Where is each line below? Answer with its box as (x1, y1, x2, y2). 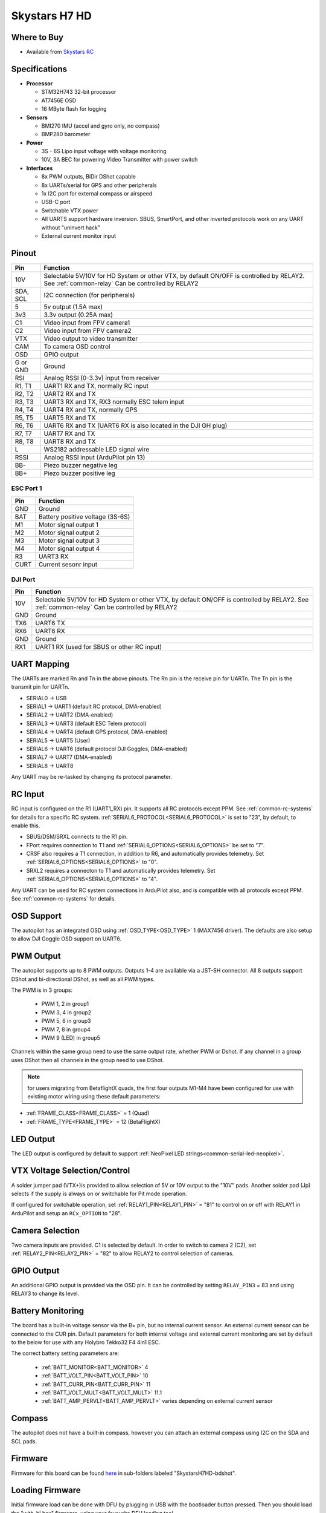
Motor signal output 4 (38, 544, 100, 553)
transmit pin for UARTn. (11, 683, 69, 691)
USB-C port (41, 199, 71, 206)
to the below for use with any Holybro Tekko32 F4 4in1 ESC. (11, 1338, 161, 1346)
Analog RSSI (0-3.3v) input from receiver (43, 373, 160, 382)
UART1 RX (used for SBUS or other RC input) (35, 643, 162, 651)
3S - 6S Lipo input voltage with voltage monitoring (41, 148, 167, 155)
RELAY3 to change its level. (11, 1290, 80, 1298)
